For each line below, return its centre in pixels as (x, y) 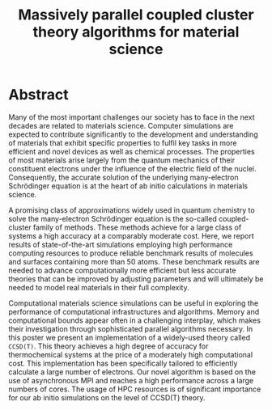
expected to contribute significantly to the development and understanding (133, 134)
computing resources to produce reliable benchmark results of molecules (131, 253)
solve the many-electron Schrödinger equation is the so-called (113, 218)
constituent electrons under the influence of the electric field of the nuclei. (132, 168)
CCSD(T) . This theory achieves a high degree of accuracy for (108, 346)
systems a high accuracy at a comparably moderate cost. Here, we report (131, 235)
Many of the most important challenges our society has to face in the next (132, 117)
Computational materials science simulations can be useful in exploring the (134, 303)
